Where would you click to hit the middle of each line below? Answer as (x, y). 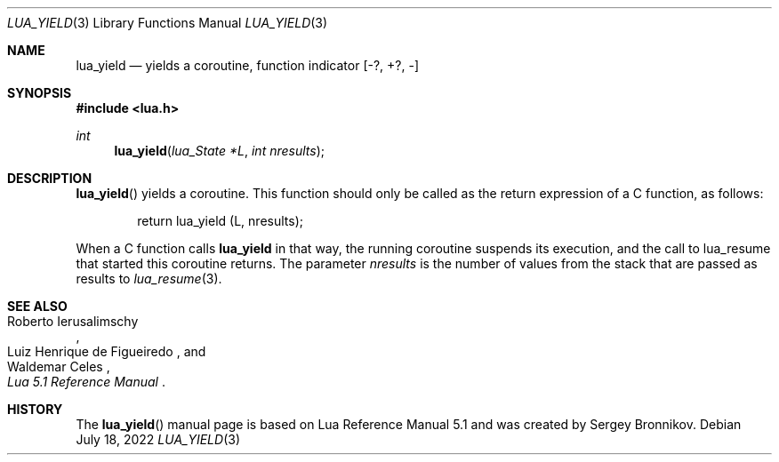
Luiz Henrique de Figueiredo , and (107, 351)
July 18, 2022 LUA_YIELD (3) (158, 439)
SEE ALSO (37, 306)
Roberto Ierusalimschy (73, 321)
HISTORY (35, 409)
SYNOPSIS (40, 93)
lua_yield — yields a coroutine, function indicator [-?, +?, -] (248, 65)
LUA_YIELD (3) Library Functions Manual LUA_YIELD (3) (168, 23)
